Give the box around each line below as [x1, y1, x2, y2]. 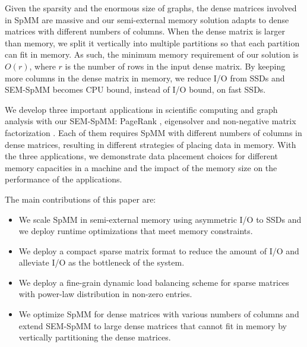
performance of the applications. [5, 173, 122, 185]
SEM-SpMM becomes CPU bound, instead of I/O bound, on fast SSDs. [5, 83, 266, 96]
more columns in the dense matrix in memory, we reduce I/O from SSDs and [5, 71, 285, 84]
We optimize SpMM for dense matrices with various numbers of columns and [18, 308, 299, 320]
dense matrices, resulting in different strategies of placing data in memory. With [5, 138, 296, 150]
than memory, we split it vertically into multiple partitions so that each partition [5, 36, 300, 49]
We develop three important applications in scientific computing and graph [5, 103, 278, 115]
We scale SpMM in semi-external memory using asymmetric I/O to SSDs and [18, 213, 302, 225]
